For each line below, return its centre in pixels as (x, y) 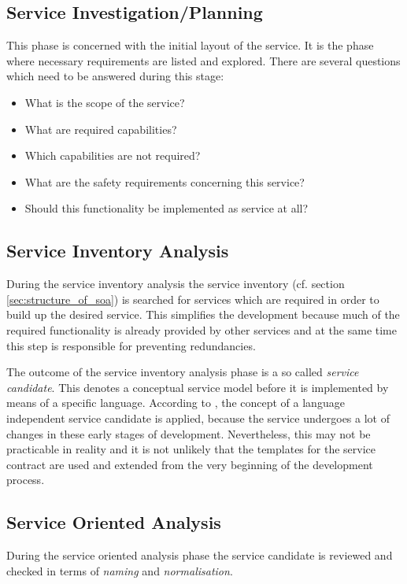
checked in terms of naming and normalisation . (120, 570)
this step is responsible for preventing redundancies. (131, 345)
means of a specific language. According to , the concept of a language (176, 403)
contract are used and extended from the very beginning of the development (190, 464)
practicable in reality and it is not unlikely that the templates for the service (191, 449)
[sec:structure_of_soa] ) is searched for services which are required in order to (193, 299)
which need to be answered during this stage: (115, 76)
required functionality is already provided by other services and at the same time (202, 329)
